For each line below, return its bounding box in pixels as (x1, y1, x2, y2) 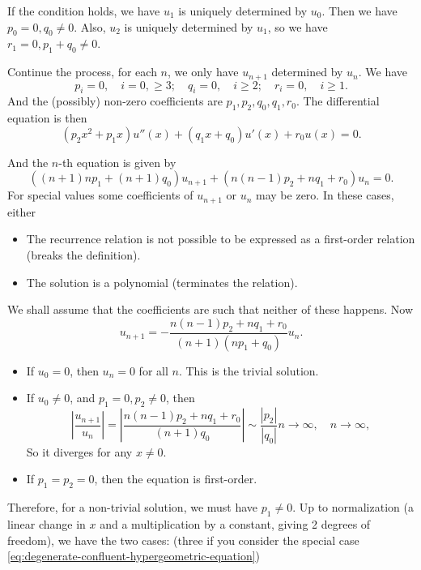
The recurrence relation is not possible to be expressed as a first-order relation (26, 230, 415, 247)
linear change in (7, 515, 86, 532)
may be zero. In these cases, (256, 186, 394, 204)
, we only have (168, 63, 239, 80)
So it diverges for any (26, 443, 133, 460)
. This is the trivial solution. (178, 362, 319, 379)
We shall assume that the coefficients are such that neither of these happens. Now (7, 301, 414, 318)
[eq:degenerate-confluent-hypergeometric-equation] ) (7, 547, 261, 564)
